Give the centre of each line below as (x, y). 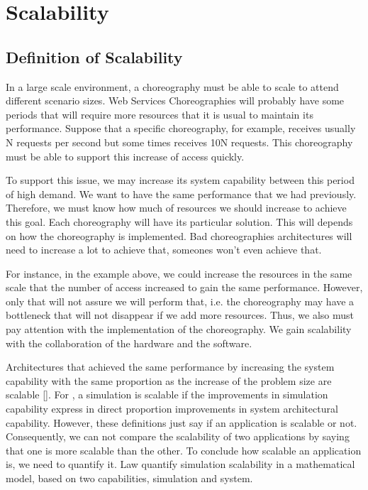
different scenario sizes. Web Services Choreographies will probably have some (175, 100)
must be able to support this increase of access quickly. (125, 156)
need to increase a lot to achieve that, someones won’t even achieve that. (164, 250)
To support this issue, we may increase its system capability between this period (180, 180)
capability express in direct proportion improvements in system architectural (172, 409)
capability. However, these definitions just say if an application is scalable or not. (182, 422)
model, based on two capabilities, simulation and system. (129, 478)
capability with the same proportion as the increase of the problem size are (169, 380)
